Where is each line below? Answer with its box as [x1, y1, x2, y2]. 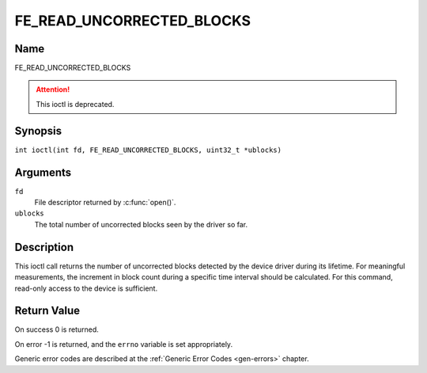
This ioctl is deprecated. [36, 99, 115, 108]
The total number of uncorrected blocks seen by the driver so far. [34, 219, 248, 229]
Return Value [14, 304, 81, 318]
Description [14, 240, 74, 253]
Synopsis [14, 124, 62, 138]
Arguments [14, 166, 72, 179]
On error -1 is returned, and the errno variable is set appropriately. [14, 339, 233, 348]
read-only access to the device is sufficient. [14, 284, 158, 293]
